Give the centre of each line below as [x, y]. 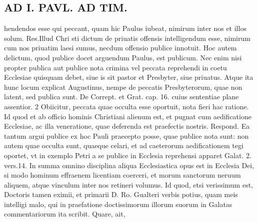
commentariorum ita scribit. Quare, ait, [65, 214]
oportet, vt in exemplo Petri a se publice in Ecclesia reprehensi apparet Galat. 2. [128, 155]
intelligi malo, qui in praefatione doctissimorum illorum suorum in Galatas [118, 204]
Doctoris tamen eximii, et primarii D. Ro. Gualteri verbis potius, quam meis [121, 194]
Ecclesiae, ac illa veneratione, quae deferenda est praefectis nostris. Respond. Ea [127, 126]
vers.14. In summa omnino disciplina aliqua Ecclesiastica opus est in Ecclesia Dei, [129, 165]
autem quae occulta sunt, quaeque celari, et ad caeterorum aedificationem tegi [124, 145]
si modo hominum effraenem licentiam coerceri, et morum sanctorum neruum [122, 175]
